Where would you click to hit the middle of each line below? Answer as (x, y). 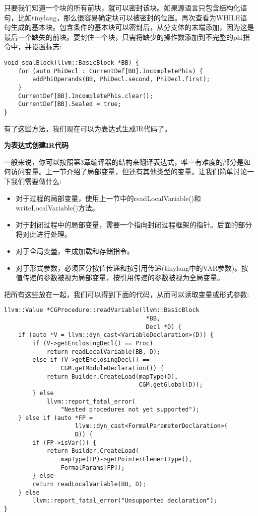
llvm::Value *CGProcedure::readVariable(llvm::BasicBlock (102, 310)
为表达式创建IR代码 (36, 145)
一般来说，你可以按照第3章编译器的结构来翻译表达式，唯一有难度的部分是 (124, 161)
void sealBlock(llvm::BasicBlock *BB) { (72, 62)
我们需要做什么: (36, 181)
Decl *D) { (164, 327)
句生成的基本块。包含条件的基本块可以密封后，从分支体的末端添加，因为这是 (129, 27)
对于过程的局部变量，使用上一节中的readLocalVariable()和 (108, 198)
